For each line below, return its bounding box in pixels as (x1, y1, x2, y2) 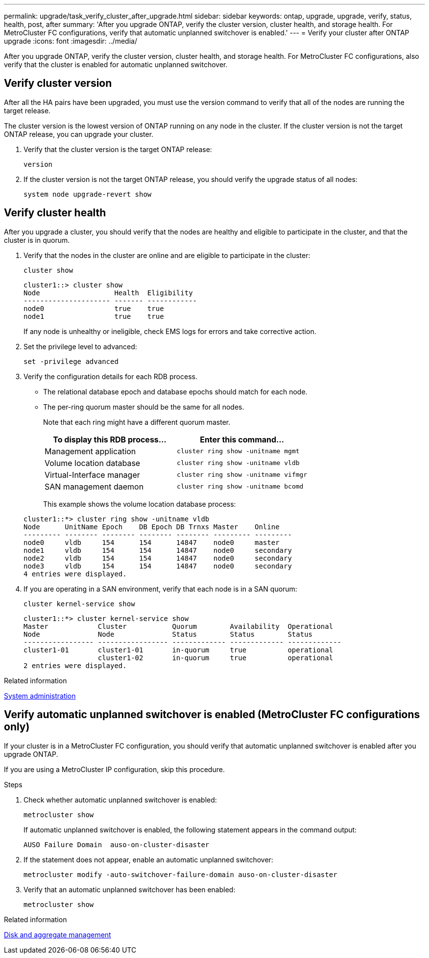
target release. (4, 106, 51, 115)
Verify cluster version (4, 77, 112, 90)
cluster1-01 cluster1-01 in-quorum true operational (24, 646, 334, 654)
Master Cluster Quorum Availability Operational (24, 622, 334, 630)
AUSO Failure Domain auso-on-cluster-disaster (24, 840, 210, 849)
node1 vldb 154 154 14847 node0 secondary (24, 546, 292, 554)
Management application (45, 446, 136, 456)
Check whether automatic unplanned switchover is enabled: (24, 795, 217, 804)
